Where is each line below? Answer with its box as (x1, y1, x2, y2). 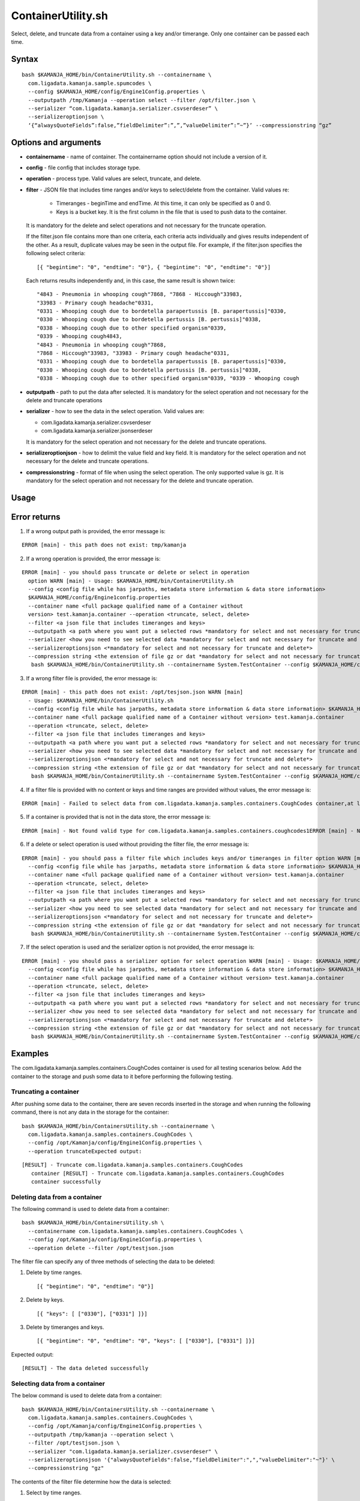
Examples (11, 1048, 49, 1059)
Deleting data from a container (11, 1192, 102, 1201)
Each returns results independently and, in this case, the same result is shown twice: (26, 277, 236, 284)
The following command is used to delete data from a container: (11, 1206, 170, 1213)
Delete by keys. (26, 1296, 65, 1303)
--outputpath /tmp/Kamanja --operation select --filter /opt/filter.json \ (28, 97, 256, 103)
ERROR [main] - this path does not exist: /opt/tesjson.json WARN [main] (22, 689, 244, 696)
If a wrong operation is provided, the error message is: (26, 555, 161, 562)
